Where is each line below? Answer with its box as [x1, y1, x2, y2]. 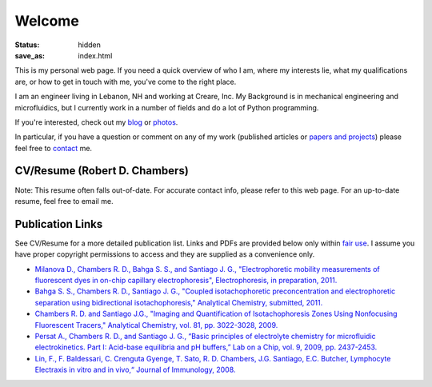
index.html [78, 50, 113, 60]
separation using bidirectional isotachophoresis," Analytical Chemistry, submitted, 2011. [34, 297, 323, 307]
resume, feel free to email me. [14, 196, 114, 205]
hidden [78, 40, 102, 50]
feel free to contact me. [14, 143, 92, 153]
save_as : [14, 50, 46, 60]
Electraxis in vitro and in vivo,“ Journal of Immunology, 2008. [34, 365, 236, 375]
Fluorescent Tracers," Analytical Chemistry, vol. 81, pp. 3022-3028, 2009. [34, 320, 278, 329]
